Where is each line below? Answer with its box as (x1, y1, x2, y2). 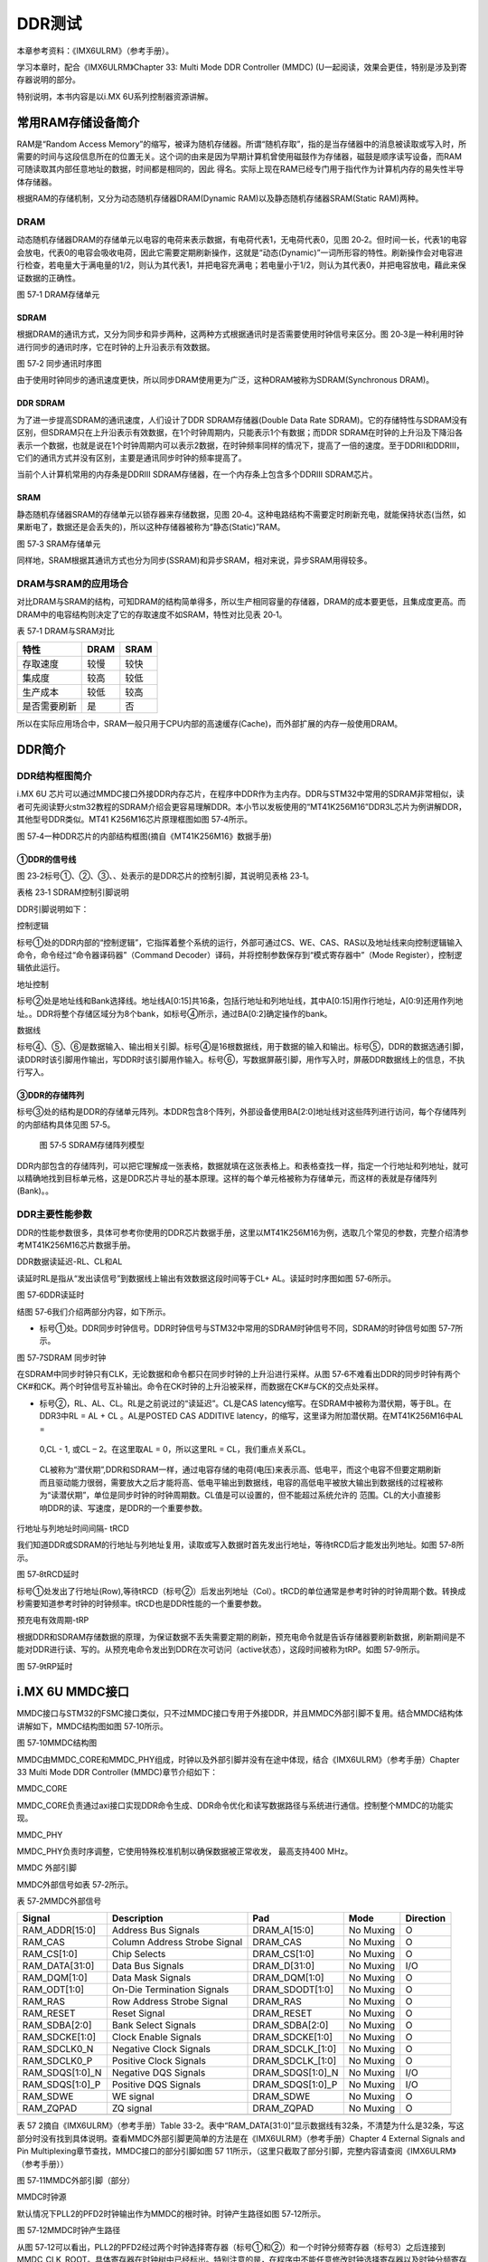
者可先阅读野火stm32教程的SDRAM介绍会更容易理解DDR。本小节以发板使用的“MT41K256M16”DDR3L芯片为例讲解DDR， (16, 801, 467, 812)
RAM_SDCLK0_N (22, 2043, 94, 2056)
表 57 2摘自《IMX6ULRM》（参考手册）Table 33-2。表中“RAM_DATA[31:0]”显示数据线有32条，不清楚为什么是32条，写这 (16, 2120, 465, 2131)
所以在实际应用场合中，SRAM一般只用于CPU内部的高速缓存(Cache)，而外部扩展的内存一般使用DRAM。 (16, 718, 403, 729)
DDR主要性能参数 (16, 1208, 92, 1221)
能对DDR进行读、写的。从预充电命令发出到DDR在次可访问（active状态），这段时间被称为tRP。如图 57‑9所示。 (16, 1644, 425, 1655)
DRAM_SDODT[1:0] (252, 1983, 334, 1996)
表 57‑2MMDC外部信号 (16, 1896, 102, 1906)
